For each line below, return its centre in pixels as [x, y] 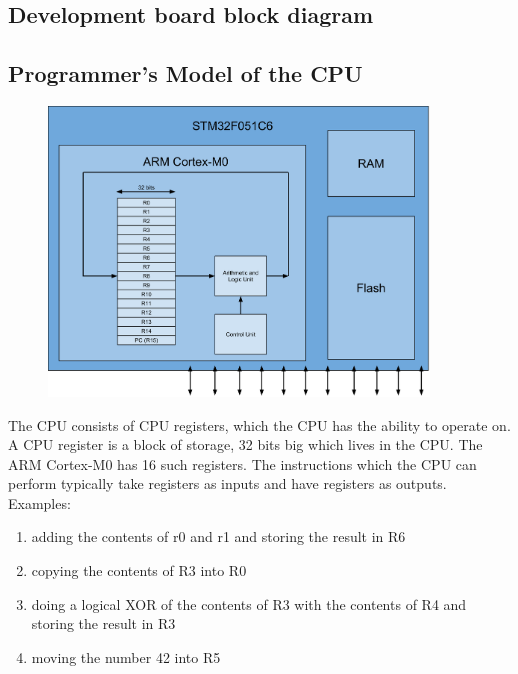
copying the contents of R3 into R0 [139, 570]
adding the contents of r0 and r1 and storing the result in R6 [218, 536]
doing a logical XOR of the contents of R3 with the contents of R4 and [249, 603]
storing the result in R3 [103, 623]
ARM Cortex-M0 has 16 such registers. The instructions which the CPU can [242, 463]
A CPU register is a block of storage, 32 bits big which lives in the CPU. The [245, 444]
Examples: [39, 502]
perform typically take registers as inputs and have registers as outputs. [227, 483]
